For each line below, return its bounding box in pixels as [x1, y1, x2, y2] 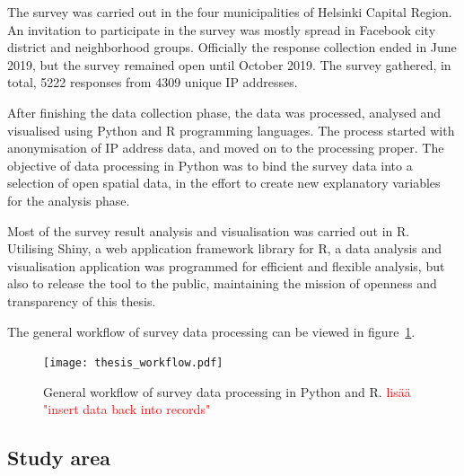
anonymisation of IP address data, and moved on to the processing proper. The [7, 138, 444, 157]
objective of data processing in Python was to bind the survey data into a [7, 155, 413, 174]
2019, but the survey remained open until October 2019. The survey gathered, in [7, 55, 451, 74]
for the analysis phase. [7, 190, 130, 209]
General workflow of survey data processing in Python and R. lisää [43, 382, 411, 401]
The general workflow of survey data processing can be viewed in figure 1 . [7, 322, 416, 340]
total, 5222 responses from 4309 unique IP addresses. [7, 73, 298, 92]
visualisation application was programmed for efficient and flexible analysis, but [7, 256, 445, 275]
